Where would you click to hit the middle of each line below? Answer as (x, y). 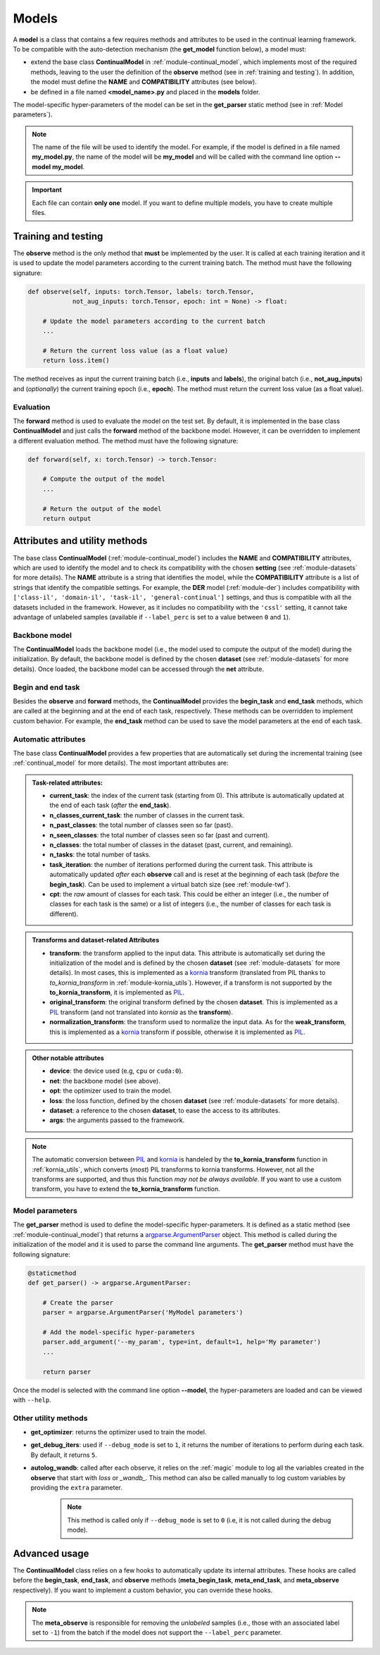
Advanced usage (51, 1553)
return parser (67, 1372)
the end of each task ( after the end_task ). (110, 805)
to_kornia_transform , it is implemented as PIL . (117, 992)
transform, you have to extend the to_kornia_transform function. (126, 1189)
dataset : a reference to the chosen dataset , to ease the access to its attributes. (165, 1110)
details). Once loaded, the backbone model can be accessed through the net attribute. (139, 669)
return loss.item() (76, 361)
